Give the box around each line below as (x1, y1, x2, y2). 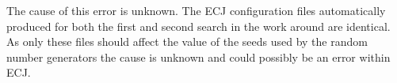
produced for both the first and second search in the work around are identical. (6, 17, 391, 34)
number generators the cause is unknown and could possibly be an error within (6, 48, 391, 65)
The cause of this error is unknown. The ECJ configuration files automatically (6, 2, 386, 18)
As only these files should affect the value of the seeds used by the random (6, 33, 368, 50)
